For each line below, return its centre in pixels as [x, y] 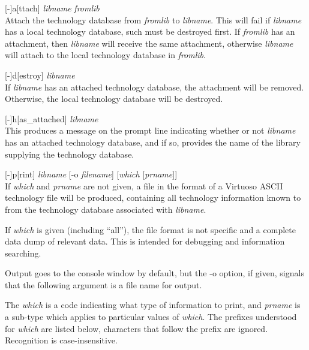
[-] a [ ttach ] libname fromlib [52, 8]
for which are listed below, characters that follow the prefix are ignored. [136, 328]
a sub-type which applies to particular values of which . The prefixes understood [151, 317]
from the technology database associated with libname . [106, 209]
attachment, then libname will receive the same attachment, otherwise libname [149, 43]
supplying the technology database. [70, 154]
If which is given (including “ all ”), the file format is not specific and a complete [150, 229]
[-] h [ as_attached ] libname [52, 118]
